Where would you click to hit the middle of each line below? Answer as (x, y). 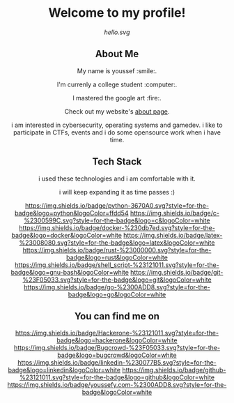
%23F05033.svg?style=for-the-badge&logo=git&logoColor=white (117, 280)
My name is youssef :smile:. (117, 70)
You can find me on (117, 316)
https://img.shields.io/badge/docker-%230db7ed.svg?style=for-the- (117, 227)
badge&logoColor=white (117, 393)
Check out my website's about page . (117, 111)
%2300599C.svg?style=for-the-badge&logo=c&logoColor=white (117, 220)
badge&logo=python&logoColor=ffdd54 (71, 213)
